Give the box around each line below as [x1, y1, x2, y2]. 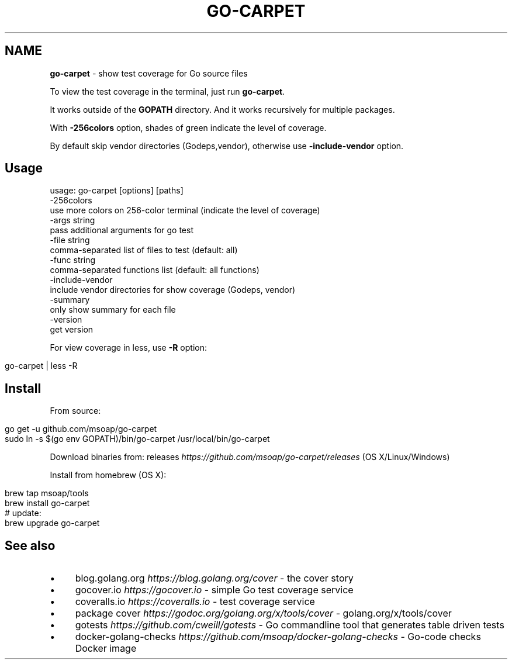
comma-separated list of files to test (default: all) [50, 245, 238, 255]
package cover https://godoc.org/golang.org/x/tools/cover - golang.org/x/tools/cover [75, 607, 452, 620]
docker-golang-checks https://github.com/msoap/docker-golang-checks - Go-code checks [75, 631, 481, 643]
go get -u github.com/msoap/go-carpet [5, 424, 157, 434]
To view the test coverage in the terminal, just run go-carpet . [50, 86, 285, 96]
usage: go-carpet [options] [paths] [50, 185, 184, 196]
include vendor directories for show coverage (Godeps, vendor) [50, 285, 296, 295]
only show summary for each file [50, 305, 176, 315]
